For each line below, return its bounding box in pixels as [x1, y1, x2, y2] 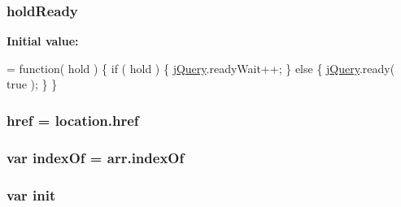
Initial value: [7, 32, 79, 50]
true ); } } [7, 75, 58, 93]
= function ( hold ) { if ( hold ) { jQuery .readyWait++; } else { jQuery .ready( [7, 59, 395, 76]
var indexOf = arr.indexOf [7, 147, 185, 167]
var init [7, 184, 56, 205]
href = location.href [7, 110, 139, 130]
